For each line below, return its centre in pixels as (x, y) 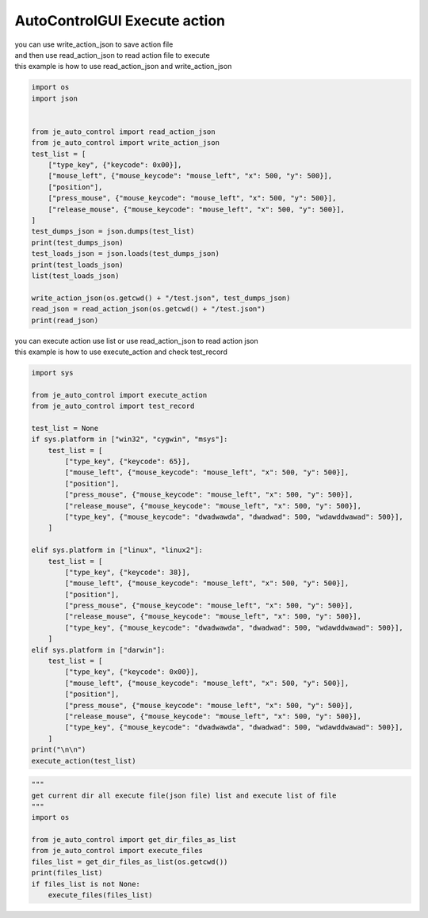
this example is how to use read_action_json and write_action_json (123, 67)
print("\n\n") (59, 750)
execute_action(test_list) (84, 761)
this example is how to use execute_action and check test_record (121, 352)
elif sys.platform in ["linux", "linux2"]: (117, 550)
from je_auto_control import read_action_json (123, 131)
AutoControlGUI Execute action (120, 21)
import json (55, 98)
